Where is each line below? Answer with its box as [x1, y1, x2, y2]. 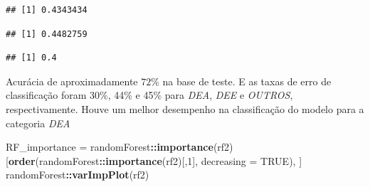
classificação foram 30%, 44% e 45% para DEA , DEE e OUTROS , [6, 87, 293, 102]
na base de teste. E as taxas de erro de [162, 73, 332, 88]
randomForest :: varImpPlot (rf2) [6, 167, 149, 182]
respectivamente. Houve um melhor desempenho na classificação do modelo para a [6, 101, 364, 116]
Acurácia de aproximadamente [6, 73, 138, 88]
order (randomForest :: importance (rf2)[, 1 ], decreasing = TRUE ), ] [8, 153, 302, 168]
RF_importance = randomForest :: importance [6, 139, 213, 154]
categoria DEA [6, 115, 70, 130]
